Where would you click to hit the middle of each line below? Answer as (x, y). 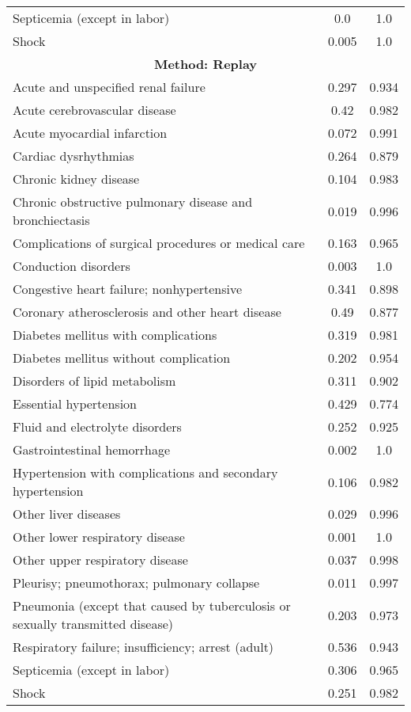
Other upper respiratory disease (100, 560)
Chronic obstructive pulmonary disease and (133, 202)
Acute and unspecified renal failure (109, 87)
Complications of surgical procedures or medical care (159, 243)
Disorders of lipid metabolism (94, 381)
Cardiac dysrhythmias (74, 156)
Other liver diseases (67, 514)
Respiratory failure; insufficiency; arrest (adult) (143, 647)
